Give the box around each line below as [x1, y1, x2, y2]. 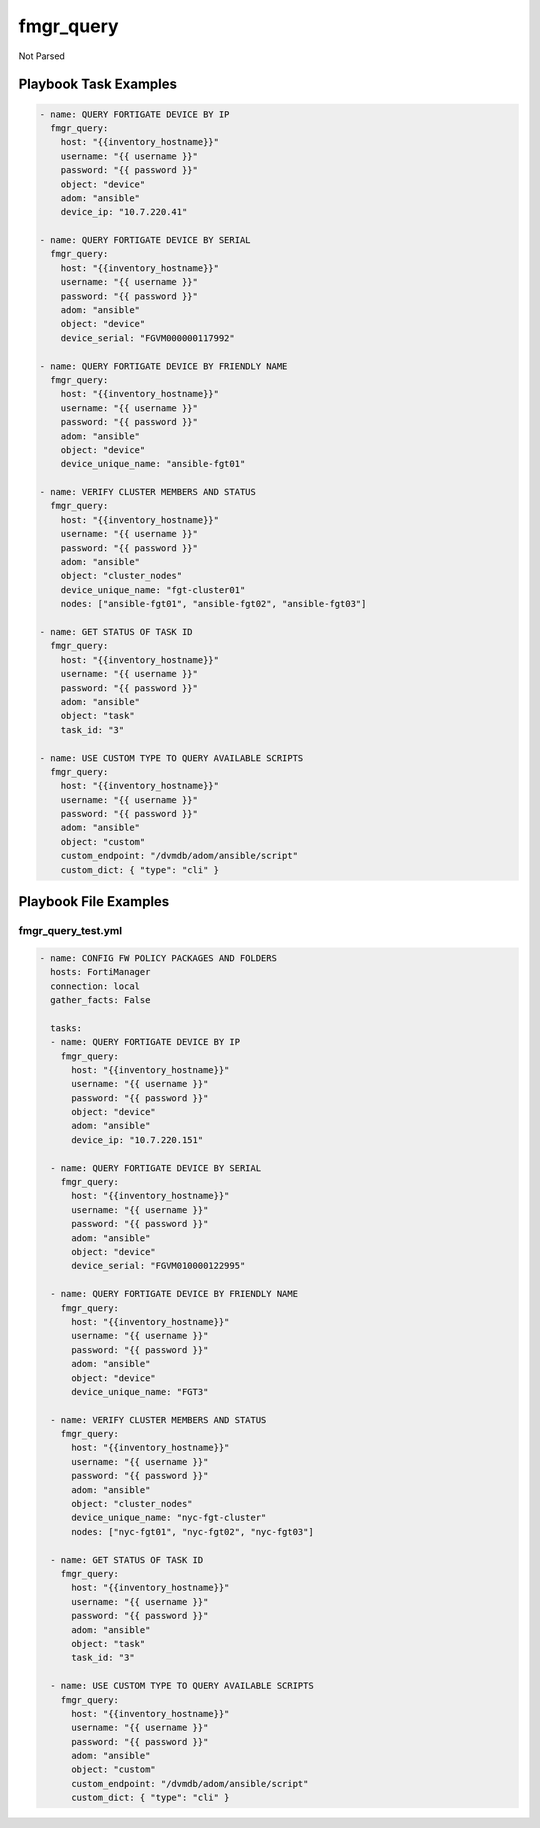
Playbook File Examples [18, 893, 170, 910]
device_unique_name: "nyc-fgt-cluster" [71, 1512, 267, 1524]
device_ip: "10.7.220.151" [71, 1134, 204, 1145]
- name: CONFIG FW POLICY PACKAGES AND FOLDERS [39, 952, 277, 964]
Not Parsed [18, 50, 65, 62]
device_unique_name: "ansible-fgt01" [60, 458, 246, 470]
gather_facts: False [50, 994, 151, 1005]
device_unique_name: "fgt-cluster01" [60, 584, 246, 595]
